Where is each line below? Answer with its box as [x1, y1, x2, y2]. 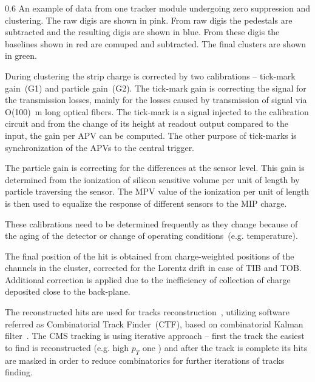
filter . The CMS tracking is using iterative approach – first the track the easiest [5, 329, 305, 342]
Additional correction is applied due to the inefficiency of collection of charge [5, 273, 291, 286]
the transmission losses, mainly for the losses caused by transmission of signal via [5, 93, 307, 106]
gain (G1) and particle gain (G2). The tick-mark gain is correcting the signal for [5, 81, 307, 94]
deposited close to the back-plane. [5, 285, 130, 298]
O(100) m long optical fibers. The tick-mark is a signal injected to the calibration [5, 105, 309, 118]
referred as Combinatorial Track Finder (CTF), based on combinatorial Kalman [5, 317, 303, 330]
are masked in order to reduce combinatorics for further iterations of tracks [5, 354, 285, 366]
